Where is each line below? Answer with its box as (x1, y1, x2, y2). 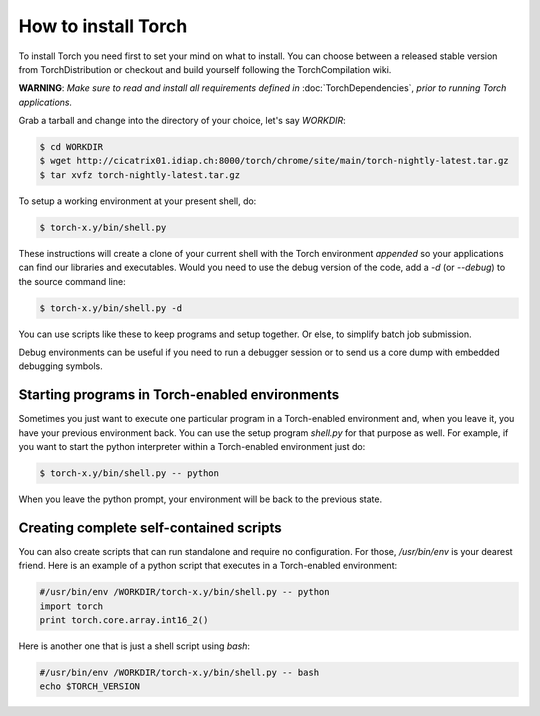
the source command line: (18, 275, 126, 287)
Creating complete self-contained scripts (18, 519, 282, 536)
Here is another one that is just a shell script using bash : (18, 640, 250, 652)
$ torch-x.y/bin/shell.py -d (39, 302, 183, 314)
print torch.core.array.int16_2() (39, 615, 209, 626)
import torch (39, 600, 104, 612)
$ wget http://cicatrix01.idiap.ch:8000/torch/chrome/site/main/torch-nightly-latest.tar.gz (39, 155, 509, 167)
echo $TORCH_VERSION (39, 681, 140, 692)
